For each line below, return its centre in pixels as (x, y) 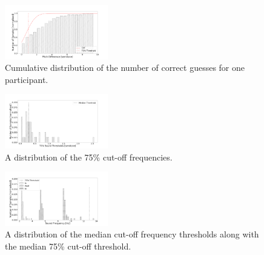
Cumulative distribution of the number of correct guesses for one (125, 68)
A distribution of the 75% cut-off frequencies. (89, 157)
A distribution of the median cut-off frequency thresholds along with (132, 234)
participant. (27, 79)
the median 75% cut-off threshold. (68, 246)
